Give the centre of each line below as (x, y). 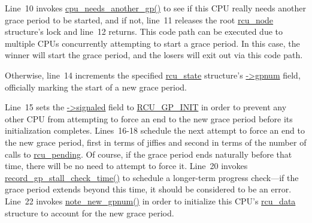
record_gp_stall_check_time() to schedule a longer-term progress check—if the (152, 177)
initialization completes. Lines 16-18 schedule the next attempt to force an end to (155, 130)
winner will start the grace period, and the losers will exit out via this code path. (154, 55)
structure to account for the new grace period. (90, 213)
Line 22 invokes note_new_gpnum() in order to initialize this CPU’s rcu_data (150, 201)
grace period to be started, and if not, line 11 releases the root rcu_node (139, 19)
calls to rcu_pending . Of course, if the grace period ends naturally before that (149, 154)
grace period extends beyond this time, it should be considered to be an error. (148, 189)
